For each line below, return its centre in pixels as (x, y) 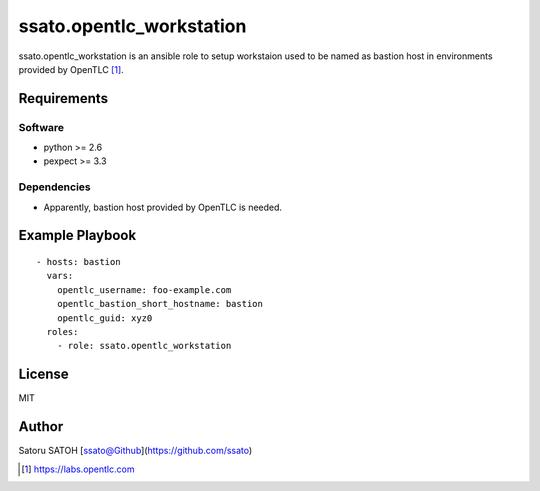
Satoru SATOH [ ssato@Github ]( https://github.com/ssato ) (135, 451)
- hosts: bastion (78, 262)
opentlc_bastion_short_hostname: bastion (160, 304)
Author (41, 426)
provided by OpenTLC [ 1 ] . (71, 69)
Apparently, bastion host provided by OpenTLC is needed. (163, 207)
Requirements (63, 98)
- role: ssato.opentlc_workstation (144, 346)
